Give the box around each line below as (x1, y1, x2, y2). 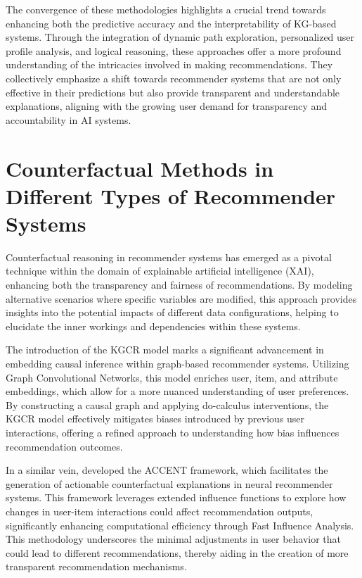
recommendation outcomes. (6, 439, 123, 453)
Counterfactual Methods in (6, 153, 274, 182)
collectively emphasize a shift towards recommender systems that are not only (6, 70, 342, 85)
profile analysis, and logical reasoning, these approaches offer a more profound (6, 43, 342, 58)
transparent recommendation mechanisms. (6, 559, 187, 574)
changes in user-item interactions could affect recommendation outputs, (6, 503, 313, 518)
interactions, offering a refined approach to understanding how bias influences (6, 425, 340, 439)
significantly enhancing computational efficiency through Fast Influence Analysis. (6, 517, 354, 532)
